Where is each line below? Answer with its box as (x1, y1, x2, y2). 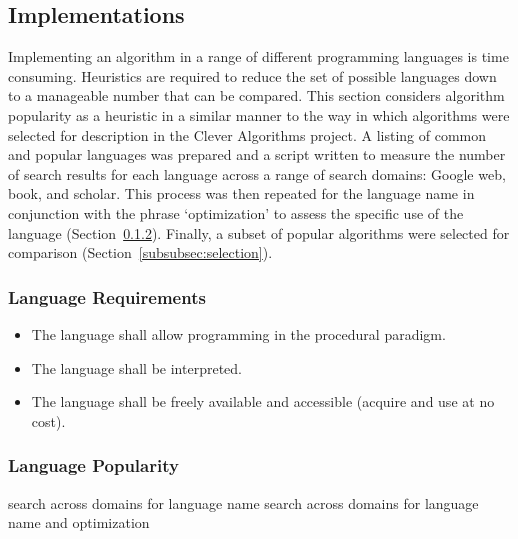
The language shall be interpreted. (31, 357, 242, 378)
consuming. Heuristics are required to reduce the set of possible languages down (8, 65, 497, 86)
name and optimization (8, 512, 150, 533)
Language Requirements (8, 284, 206, 309)
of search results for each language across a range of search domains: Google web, (8, 163, 506, 184)
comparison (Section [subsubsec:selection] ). (8, 242, 273, 263)
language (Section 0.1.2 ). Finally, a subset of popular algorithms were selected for (8, 222, 510, 243)
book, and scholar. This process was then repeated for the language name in (8, 183, 475, 204)
